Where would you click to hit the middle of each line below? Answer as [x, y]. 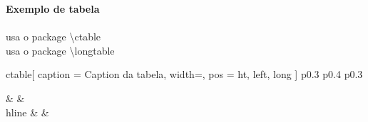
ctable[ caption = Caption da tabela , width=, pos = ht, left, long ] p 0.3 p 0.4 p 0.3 [184, 74]
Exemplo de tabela [53, 9]
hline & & [27, 112]
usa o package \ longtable [60, 50]
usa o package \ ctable [53, 37]
